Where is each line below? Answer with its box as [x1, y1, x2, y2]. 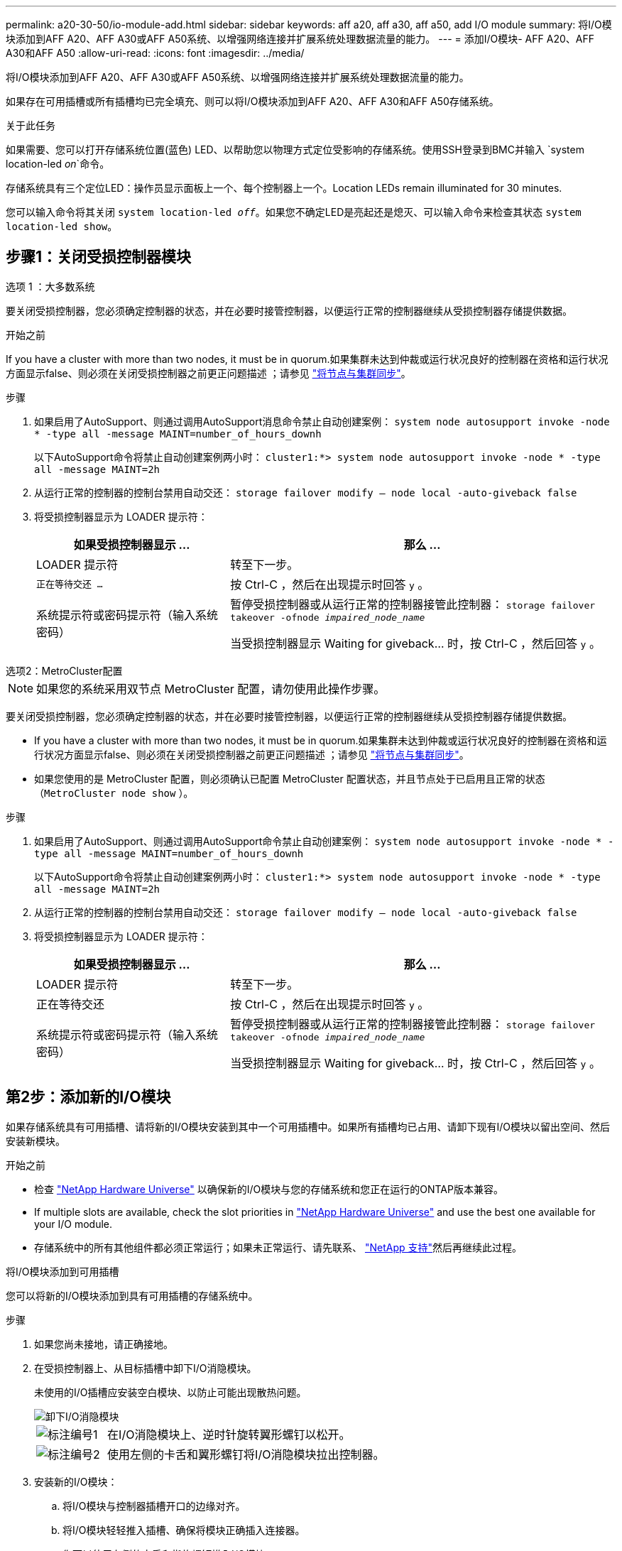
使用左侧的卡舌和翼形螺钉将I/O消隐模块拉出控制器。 [107, 1447, 385, 1462]
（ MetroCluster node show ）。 [34, 786, 194, 799]
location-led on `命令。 [6, 158, 110, 170]
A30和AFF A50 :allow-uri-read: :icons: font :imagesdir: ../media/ [6, 47, 305, 59]
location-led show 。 [6, 220, 118, 232]
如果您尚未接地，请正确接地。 [34, 1337, 173, 1350]
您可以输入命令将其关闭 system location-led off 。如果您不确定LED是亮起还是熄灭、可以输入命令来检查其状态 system [6, 206, 582, 218]
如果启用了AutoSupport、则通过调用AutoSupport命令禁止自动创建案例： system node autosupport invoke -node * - [34, 834, 614, 847]
